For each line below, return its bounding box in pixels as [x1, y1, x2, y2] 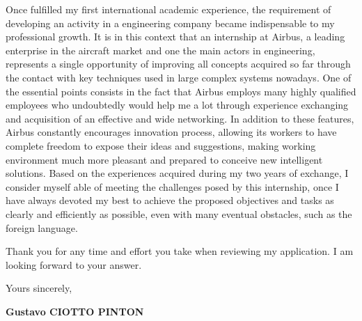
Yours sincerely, [6, 281, 72, 295]
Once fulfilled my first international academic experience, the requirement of [6, 2, 331, 16]
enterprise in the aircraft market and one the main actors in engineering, [6, 42, 315, 57]
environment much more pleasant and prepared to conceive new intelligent [6, 152, 323, 166]
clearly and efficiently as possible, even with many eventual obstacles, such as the [6, 206, 352, 221]
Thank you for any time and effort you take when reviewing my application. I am [6, 244, 354, 258]
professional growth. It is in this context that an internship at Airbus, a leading [6, 29, 345, 44]
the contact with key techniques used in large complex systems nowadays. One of [6, 70, 352, 84]
